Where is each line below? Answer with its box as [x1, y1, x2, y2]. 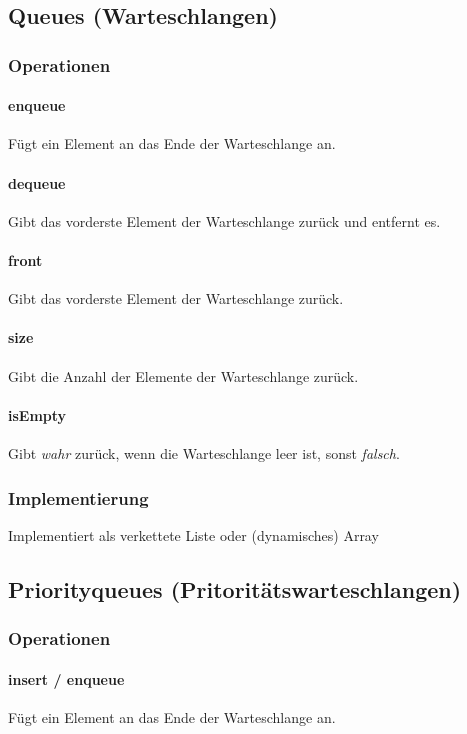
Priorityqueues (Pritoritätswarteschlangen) [8, 573, 462, 604]
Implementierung [8, 485, 149, 510]
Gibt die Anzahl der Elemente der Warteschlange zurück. [8, 365, 359, 386]
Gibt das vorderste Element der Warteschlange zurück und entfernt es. [8, 210, 441, 231]
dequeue [8, 172, 66, 193]
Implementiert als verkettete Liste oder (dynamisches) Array [8, 524, 379, 545]
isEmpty [8, 404, 67, 425]
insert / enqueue [8, 668, 125, 689]
